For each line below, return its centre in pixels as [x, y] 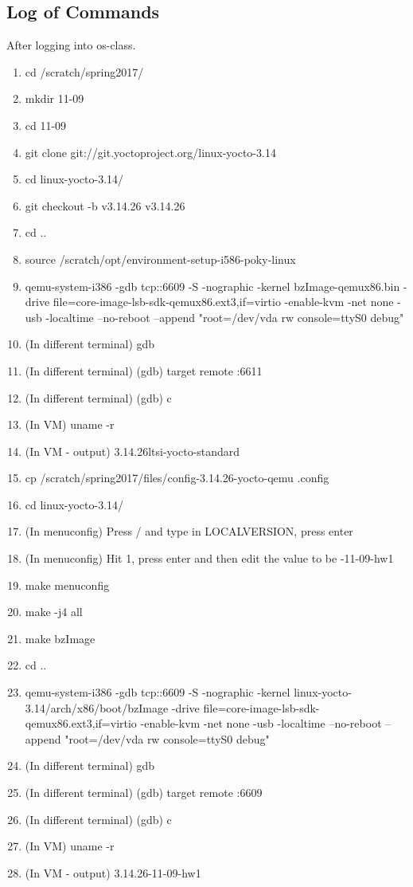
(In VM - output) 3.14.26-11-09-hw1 [113, 872]
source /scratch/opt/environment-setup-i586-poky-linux [160, 259]
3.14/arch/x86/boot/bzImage [97, 707]
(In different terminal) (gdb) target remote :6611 [144, 370]
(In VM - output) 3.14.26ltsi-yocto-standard [132, 451]
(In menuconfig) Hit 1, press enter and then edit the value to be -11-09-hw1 [209, 558]
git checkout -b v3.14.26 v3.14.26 [105, 205]
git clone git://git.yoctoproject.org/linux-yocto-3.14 [150, 152]
